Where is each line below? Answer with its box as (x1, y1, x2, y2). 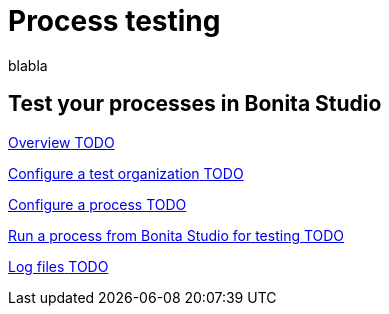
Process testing (8, 4, 221, 38)
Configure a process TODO (8, 195, 187, 213)
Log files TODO (8, 257, 109, 275)
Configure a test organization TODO (8, 164, 244, 182)
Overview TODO (8, 133, 115, 151)
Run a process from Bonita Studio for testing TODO (8, 226, 345, 244)
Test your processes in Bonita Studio (8, 91, 382, 117)
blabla (8, 56, 48, 74)
